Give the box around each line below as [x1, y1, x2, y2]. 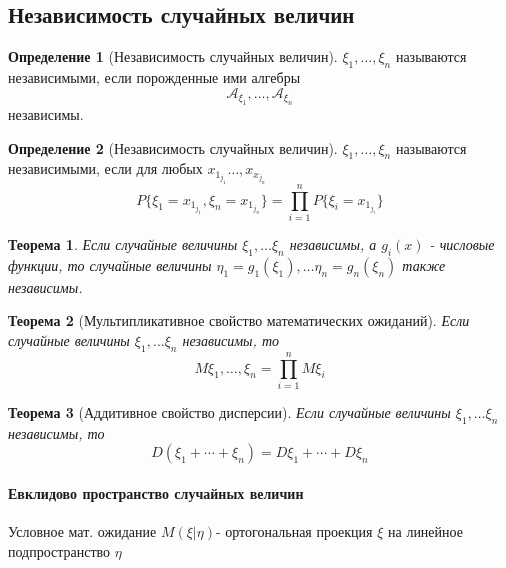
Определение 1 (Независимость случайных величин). [8, 46, 338, 67]
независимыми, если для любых [8, 158, 203, 179]
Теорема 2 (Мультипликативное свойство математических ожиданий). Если [8, 310, 470, 331]
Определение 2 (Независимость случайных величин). [8, 137, 338, 158]
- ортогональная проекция [215, 521, 373, 542]
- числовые [429, 234, 495, 254]
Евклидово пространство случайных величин [8, 482, 304, 503]
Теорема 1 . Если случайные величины [8, 234, 238, 254]
